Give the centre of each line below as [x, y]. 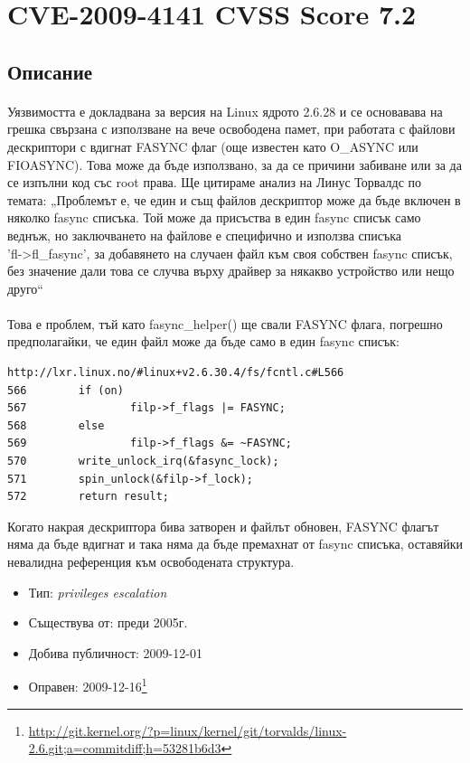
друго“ [25, 288]
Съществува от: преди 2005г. [108, 622]
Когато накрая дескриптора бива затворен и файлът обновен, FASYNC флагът [223, 526]
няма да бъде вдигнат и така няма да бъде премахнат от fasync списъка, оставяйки [235, 544]
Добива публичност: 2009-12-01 [115, 652]
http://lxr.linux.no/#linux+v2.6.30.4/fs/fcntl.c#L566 [176, 373]
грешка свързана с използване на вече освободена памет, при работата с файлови [231, 129]
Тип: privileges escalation [98, 592]
